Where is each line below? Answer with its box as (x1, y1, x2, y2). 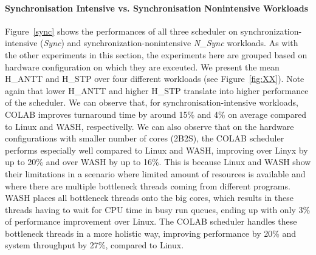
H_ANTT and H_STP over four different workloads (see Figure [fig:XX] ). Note (5, 72, 304, 85)
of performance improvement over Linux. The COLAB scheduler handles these (5, 215, 297, 228)
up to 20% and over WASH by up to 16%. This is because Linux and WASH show (5, 155, 311, 168)
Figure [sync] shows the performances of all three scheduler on (5, 24, 238, 37)
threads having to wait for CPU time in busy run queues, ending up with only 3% (5, 203, 311, 216)
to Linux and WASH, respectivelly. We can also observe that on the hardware (5, 120, 294, 132)
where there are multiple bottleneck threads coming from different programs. (5, 179, 290, 192)
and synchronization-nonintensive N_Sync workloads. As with (67, 36, 298, 49)
